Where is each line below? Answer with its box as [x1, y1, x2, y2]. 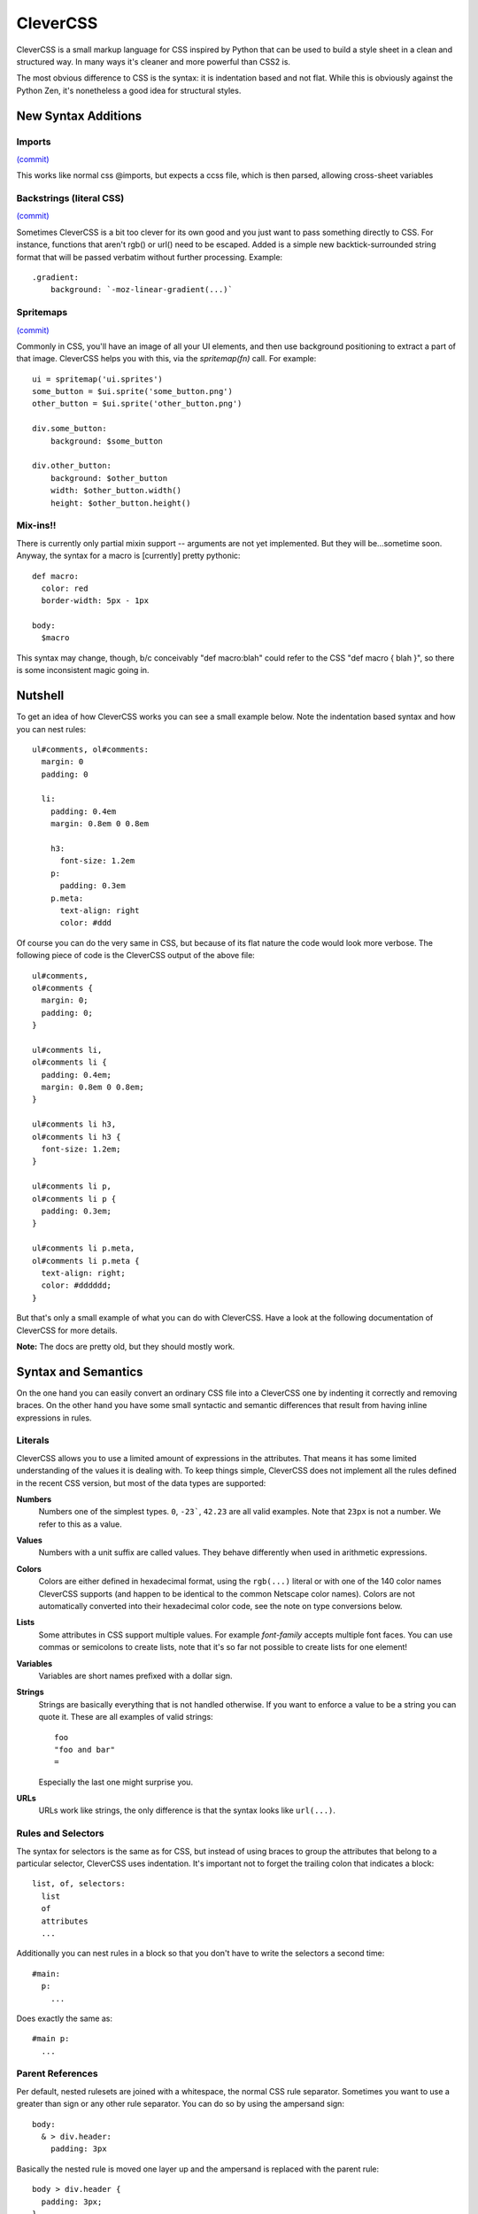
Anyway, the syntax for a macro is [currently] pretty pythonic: [16, 550, 241, 561]
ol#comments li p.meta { [32, 1256, 140, 1266]
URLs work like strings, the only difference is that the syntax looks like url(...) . [38, 1805, 336, 1815]
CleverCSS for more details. [16, 1325, 119, 1335]
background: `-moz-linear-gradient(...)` [50, 284, 234, 295]
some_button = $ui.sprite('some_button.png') [32, 386, 234, 397]
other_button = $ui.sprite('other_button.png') [32, 399, 243, 409]
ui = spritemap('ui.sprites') [32, 374, 164, 384]
